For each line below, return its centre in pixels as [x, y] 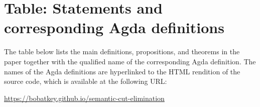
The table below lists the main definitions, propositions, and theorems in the [122, 51]
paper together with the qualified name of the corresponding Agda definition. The [130, 61]
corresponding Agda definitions [114, 27]
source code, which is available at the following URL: [86, 81]
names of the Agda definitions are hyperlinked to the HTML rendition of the [122, 71]
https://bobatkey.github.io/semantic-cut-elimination [84, 98]
